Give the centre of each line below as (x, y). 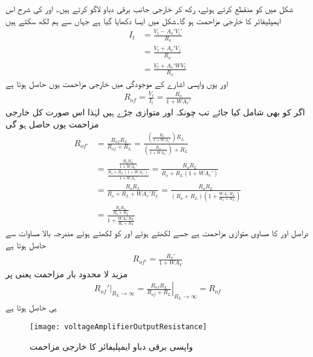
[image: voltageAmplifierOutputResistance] (118, 327)
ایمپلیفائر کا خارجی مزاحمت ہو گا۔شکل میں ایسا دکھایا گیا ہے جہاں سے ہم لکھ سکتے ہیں (144, 20)
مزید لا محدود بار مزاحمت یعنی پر (67, 273)
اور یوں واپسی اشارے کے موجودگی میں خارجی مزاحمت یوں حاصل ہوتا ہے (117, 83)
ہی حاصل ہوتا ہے (31, 307)
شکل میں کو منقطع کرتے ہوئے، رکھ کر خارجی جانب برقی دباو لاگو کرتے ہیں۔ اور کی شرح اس (150, 8)
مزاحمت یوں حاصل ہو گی (52, 124)
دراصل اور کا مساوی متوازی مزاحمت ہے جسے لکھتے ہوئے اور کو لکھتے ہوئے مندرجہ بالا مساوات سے (157, 233)
